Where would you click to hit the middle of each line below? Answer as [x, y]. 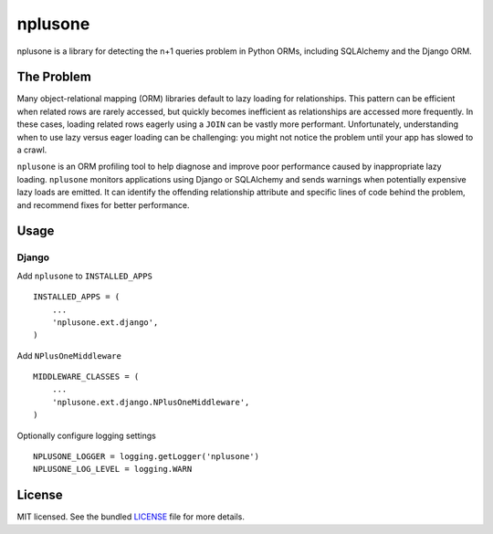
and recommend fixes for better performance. [104, 204]
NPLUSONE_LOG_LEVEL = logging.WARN [113, 469]
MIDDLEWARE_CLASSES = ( [86, 377]
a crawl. [32, 150]
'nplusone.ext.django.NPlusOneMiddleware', [151, 402]
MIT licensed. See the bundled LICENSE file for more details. [131, 517]
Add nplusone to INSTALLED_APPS [84, 276]
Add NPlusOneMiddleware [69, 355]
